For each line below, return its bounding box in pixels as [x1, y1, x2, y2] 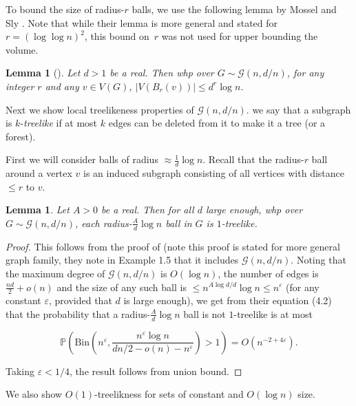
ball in [165, 215, 192, 230]
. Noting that [291, 253, 346, 267]
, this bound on [84, 29, 149, 43]
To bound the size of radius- [6, 2, 125, 16]
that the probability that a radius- [6, 306, 151, 321]
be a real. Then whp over [109, 65, 214, 80]
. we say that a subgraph [246, 102, 351, 116]
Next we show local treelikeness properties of [6, 102, 194, 116]
